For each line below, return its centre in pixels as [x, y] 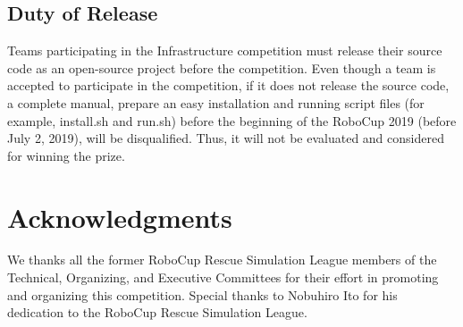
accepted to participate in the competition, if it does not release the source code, [228, 85]
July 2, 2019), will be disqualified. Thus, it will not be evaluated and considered [226, 138]
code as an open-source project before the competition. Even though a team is [222, 67]
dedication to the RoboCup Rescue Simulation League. [157, 312]
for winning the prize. [66, 155]
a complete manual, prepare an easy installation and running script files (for [216, 102]
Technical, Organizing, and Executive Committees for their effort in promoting [223, 277]
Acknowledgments [120, 217]
